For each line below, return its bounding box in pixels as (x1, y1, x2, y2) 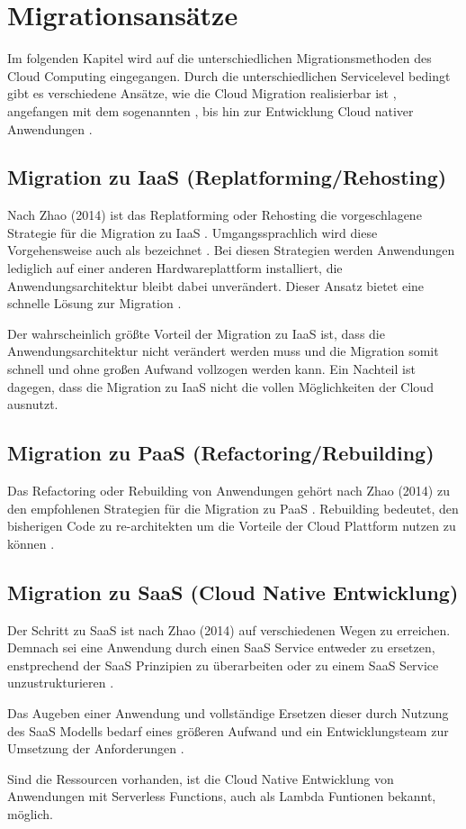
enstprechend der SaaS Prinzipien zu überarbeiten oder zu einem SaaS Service (7, 655, 439, 674)
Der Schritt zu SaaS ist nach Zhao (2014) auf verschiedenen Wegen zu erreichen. (7, 620, 451, 639)
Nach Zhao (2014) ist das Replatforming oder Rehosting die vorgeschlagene (7, 205, 422, 224)
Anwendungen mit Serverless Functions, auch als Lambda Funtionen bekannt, (7, 787, 436, 806)
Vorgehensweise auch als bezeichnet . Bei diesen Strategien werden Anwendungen (7, 241, 455, 260)
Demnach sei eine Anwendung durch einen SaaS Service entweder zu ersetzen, (7, 638, 435, 657)
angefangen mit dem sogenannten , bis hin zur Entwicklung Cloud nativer (7, 101, 414, 120)
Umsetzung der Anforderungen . (7, 739, 184, 758)
